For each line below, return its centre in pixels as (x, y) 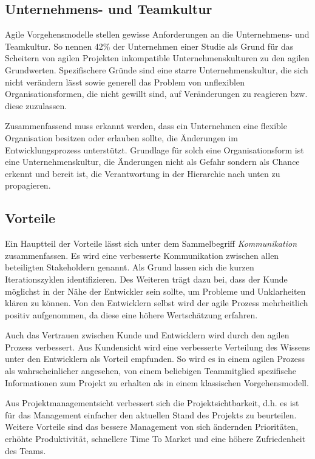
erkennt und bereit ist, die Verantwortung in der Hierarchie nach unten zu (143, 173)
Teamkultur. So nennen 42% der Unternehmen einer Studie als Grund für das (149, 46)
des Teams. (25, 450)
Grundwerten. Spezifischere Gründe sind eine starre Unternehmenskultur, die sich (157, 69)
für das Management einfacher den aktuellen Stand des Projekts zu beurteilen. (151, 414)
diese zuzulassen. (36, 105)
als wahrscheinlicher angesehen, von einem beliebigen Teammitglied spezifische (151, 371)
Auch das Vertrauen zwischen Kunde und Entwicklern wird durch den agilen (147, 335)
